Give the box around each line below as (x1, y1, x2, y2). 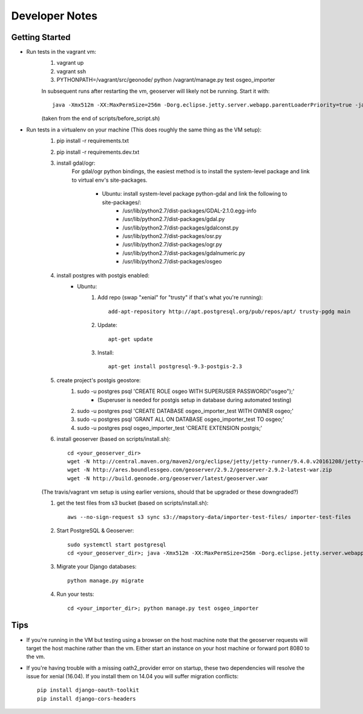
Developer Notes (11, 9, 98, 22)
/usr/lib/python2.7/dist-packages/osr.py (122, 233, 222, 240)
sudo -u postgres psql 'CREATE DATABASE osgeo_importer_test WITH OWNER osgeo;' (77, 407, 293, 414)
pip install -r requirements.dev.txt (56, 148, 140, 156)
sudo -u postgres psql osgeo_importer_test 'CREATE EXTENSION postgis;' (77, 424, 263, 431)
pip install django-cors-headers (37, 695, 136, 702)
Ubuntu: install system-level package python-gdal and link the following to (102, 190, 287, 197)
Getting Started (11, 32, 71, 42)
